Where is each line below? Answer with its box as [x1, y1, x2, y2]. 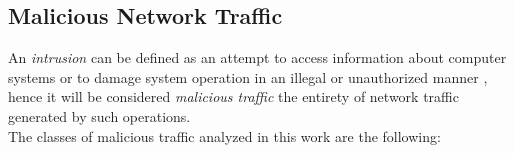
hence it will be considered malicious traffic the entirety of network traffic [8, 86, 459, 107]
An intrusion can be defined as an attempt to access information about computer [8, 47, 507, 68]
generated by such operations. [8, 105, 191, 126]
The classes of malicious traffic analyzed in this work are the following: [8, 125, 441, 146]
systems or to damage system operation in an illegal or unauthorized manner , [8, 66, 488, 87]
